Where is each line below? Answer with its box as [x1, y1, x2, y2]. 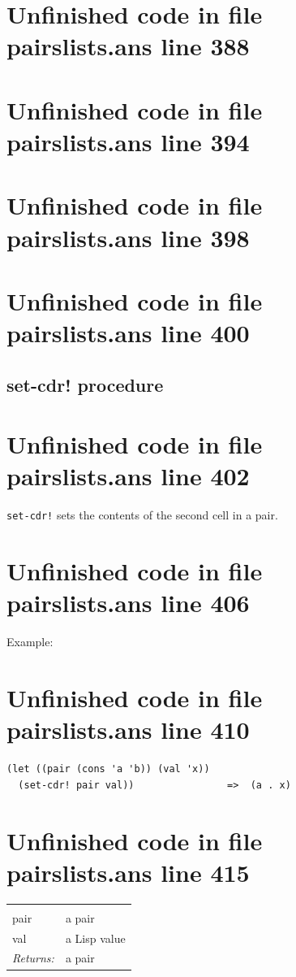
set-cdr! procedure [6, 371, 164, 397]
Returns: [12, 949, 54, 966]
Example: [6, 633, 54, 650]
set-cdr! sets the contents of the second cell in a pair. [6, 506, 278, 523]
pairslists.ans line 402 [6, 459, 250, 493]
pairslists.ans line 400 [6, 316, 250, 350]
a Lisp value [65, 929, 126, 946]
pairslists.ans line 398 [6, 220, 250, 254]
